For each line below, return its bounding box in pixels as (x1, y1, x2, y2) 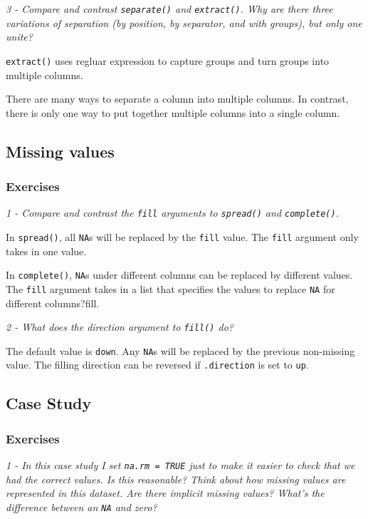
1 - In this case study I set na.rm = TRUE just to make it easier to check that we (6, 458, 355, 473)
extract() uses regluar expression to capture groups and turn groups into (6, 53, 330, 68)
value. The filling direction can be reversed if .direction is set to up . (6, 357, 309, 372)
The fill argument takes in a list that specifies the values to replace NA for (6, 281, 335, 296)
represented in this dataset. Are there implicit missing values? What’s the (6, 485, 325, 500)
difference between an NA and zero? (6, 499, 157, 514)
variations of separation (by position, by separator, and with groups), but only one (6, 15, 362, 30)
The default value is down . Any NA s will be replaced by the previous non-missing (6, 343, 355, 358)
